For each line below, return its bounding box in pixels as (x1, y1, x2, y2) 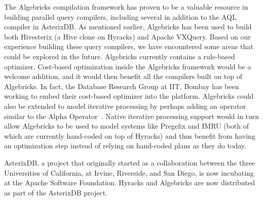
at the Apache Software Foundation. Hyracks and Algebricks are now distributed (4, 177, 255, 188)
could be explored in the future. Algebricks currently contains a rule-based (4, 51, 235, 61)
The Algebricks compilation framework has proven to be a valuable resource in (4, 2, 248, 12)
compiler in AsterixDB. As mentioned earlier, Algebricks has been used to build (4, 21, 252, 32)
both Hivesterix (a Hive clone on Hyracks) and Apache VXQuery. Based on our (4, 31, 251, 42)
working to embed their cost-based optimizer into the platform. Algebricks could (4, 91, 254, 101)
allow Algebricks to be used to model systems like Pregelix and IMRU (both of (4, 120, 249, 131)
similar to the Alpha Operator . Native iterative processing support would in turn (4, 110, 259, 121)
